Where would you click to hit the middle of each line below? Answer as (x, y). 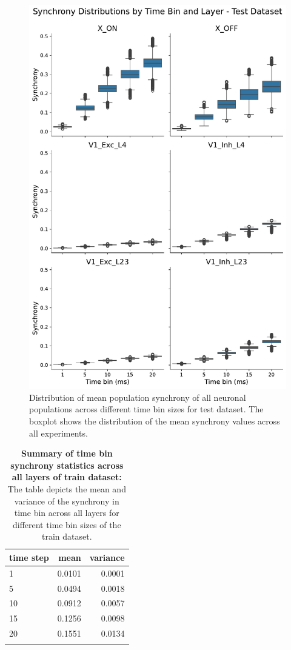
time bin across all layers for (67, 513)
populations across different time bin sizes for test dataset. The (146, 409)
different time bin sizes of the (67, 524)
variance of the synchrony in (67, 501)
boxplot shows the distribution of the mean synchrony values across (155, 420)
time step (29, 557)
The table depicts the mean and (67, 488)
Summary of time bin (67, 453)
